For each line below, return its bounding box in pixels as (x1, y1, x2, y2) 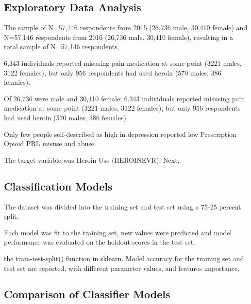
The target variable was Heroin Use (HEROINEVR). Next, (4, 154, 180, 165)
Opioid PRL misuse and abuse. (4, 138, 96, 149)
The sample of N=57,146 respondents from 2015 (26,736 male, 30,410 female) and (4, 22, 248, 33)
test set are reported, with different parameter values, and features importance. (4, 263, 240, 273)
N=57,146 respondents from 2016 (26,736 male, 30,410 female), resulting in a (4, 32, 234, 42)
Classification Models (4, 178, 113, 193)
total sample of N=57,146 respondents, (4, 41, 119, 52)
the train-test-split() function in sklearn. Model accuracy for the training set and (4, 253, 244, 263)
